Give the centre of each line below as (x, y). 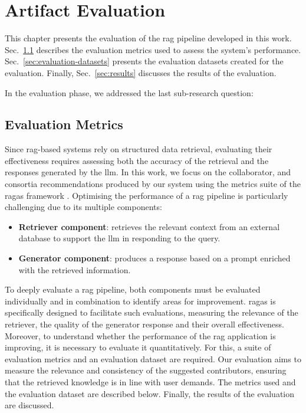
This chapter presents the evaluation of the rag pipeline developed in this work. (148, 38)
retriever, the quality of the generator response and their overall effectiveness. (144, 324)
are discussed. (29, 405)
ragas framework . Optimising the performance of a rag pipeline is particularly (147, 195)
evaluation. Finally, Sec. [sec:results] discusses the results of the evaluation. (141, 72)
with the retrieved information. (75, 269)
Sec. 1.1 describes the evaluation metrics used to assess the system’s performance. (153, 49)
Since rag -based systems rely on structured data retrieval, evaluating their (139, 149)
